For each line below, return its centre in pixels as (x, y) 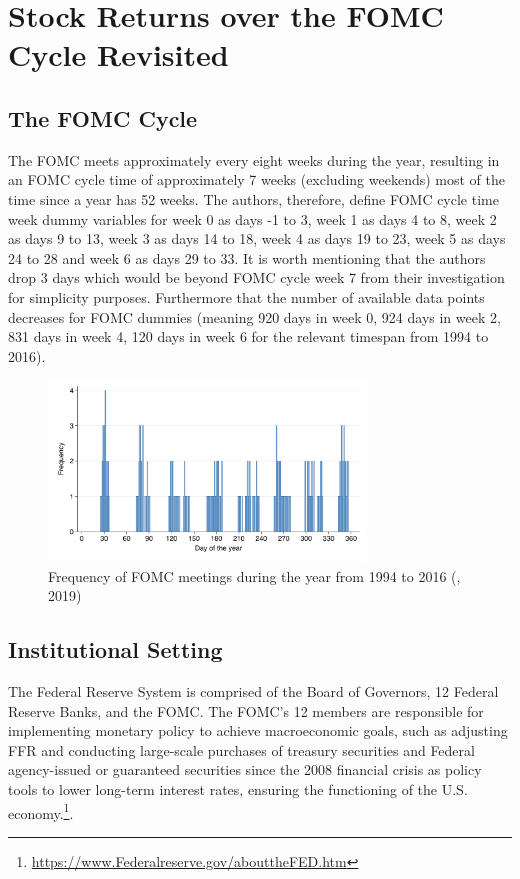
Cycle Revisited (118, 54)
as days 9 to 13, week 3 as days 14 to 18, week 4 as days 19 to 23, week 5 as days (257, 238)
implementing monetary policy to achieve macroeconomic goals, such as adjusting (258, 730)
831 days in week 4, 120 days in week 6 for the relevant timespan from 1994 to (248, 336)
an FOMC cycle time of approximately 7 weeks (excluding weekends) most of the (257, 179)
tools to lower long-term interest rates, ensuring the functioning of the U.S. (238, 788)
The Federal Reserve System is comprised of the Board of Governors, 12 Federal (253, 690)
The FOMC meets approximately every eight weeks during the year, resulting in (254, 159)
